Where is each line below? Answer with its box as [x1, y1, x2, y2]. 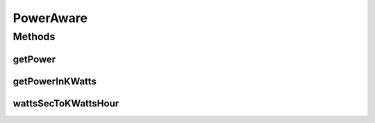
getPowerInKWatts [12, 75, 97, 87]
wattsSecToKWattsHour [12, 97, 119, 109]
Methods [12, 30, 56, 43]
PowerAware [12, 10, 88, 26]
